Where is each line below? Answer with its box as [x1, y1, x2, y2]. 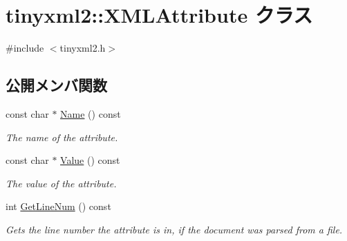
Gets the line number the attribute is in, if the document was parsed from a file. [6, 222, 343, 236]
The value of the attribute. [6, 176, 117, 190]
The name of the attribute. [6, 129, 118, 144]
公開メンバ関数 [6, 74, 107, 96]
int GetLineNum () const [6, 199, 111, 213]
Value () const [60, 153, 120, 167]
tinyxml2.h [59, 41, 106, 55]
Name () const [60, 106, 121, 120]
